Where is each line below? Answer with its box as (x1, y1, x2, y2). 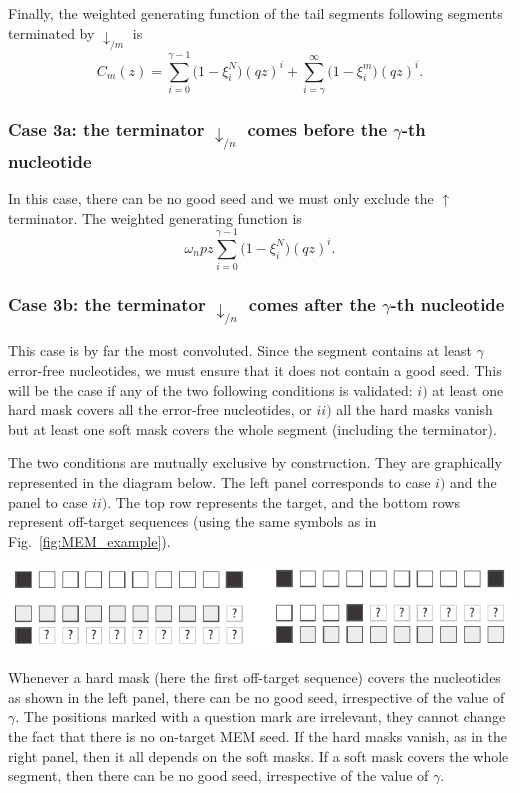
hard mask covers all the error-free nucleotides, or (8, 399, 312, 420)
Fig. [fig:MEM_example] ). (8, 530, 171, 551)
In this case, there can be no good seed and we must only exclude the (8, 188, 434, 208)
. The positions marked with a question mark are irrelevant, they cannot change (15, 706, 506, 727)
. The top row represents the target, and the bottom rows (107, 491, 460, 512)
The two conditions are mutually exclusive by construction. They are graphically (8, 452, 502, 473)
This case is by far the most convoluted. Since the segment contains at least (8, 340, 473, 361)
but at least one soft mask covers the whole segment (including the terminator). (8, 418, 497, 439)
